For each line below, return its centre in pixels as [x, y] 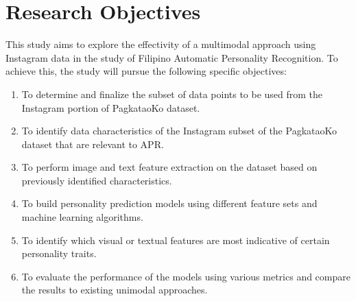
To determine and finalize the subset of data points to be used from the [172, 94]
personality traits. [59, 253]
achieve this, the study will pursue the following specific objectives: [146, 71]
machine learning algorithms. [82, 217]
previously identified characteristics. [97, 180]
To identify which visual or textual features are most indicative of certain [176, 240]
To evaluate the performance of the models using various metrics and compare [186, 276]
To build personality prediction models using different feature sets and [169, 203]
